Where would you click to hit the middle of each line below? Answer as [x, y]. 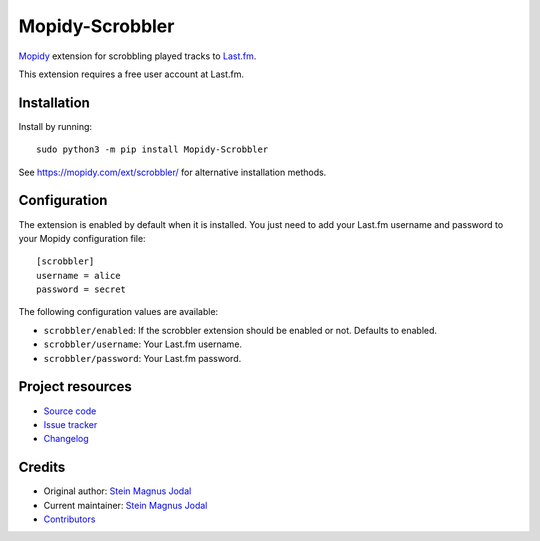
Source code [70, 411]
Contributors [69, 519]
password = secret [81, 289]
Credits [42, 467]
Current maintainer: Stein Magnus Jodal [125, 505]
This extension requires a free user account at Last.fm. [131, 74]
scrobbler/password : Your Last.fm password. [142, 358]
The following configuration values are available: [118, 312]
